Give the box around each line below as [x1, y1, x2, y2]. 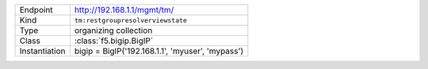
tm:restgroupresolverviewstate [74, 16, 188, 24]
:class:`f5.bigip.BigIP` [74, 35, 154, 46]
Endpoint [19, 5, 53, 15]
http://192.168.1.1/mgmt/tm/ [74, 5, 174, 15]
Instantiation [19, 45, 66, 56]
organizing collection [74, 25, 153, 35]
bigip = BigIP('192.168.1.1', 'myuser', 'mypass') [74, 45, 244, 56]
